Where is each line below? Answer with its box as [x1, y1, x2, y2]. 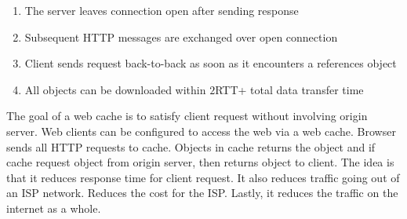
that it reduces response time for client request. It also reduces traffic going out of [6, 169, 400, 185]
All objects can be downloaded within [24, 81, 206, 97]
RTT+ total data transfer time [215, 81, 364, 97]
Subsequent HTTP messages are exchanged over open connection [24, 28, 338, 45]
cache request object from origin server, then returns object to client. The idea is [6, 154, 394, 170]
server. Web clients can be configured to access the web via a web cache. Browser [6, 122, 396, 139]
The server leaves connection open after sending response [24, 2, 299, 18]
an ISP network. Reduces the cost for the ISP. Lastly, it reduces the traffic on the [6, 184, 398, 201]
